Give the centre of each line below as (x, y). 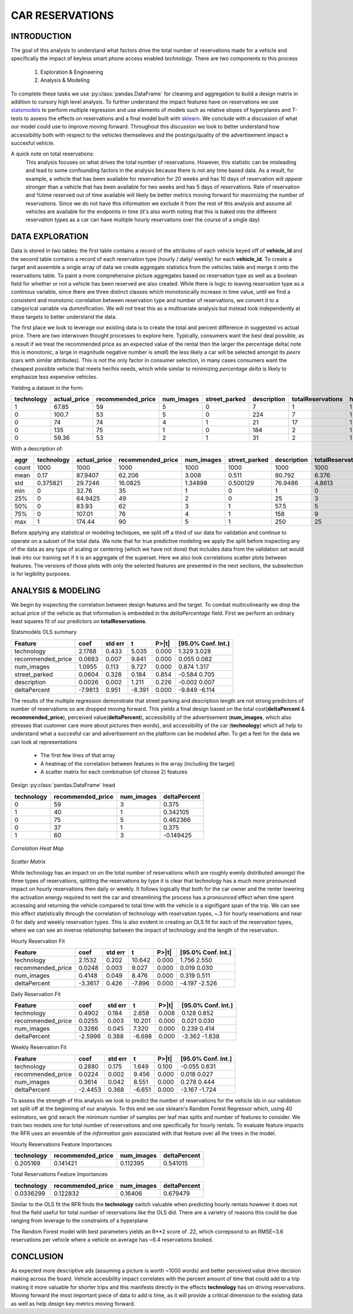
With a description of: (37, 449)
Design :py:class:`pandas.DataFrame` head (63, 785)
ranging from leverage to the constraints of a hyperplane (79, 1221)
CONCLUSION (37, 1257)
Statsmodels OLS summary (44, 632)
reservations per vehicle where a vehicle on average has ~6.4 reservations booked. (112, 1240)
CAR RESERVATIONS (62, 15)
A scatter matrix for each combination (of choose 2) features (114, 772)
